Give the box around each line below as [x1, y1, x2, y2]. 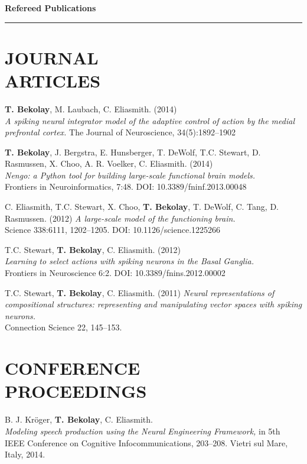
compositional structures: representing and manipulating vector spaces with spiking [5, 298, 302, 310]
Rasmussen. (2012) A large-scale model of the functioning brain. [5, 212, 236, 224]
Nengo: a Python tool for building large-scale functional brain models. [5, 168, 256, 181]
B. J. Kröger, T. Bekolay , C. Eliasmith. [5, 413, 153, 426]
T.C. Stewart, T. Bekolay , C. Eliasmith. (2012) [5, 243, 181, 255]
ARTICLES [5, 68, 101, 92]
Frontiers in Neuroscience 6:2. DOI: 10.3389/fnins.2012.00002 [5, 267, 226, 279]
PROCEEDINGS [5, 379, 147, 403]
